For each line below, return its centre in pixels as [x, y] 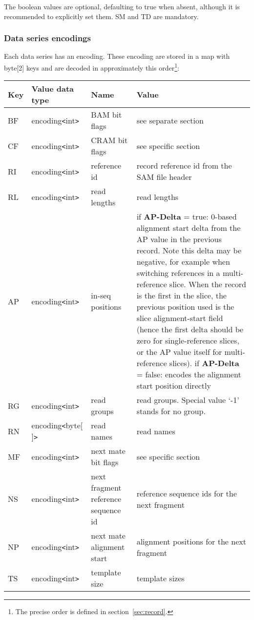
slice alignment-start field [180, 318]
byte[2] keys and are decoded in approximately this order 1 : [92, 67]
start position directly [174, 386]
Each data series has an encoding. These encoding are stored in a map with [117, 56]
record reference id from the [184, 166]
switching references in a [178, 273]
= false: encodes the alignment [189, 374]
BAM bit [106, 115]
